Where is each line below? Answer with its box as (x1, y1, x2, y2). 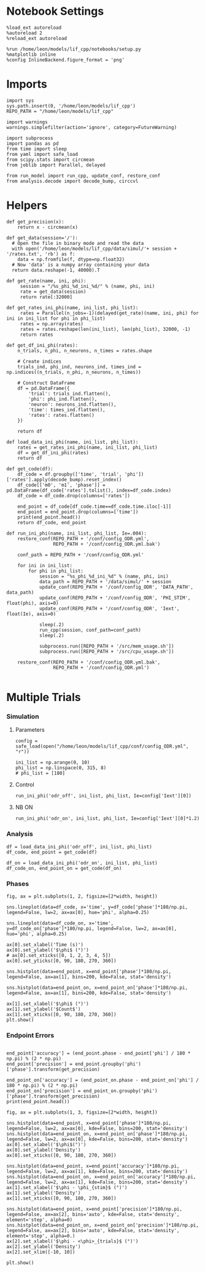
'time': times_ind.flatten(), (28, 406, 106, 413)
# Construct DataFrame (17, 379, 75, 386)
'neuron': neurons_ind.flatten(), (28, 401, 117, 408)
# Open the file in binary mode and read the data (12, 240, 144, 246)
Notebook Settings (6, 4, 104, 18)
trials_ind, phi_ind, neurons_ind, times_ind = (17, 363, 141, 370)
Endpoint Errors (6, 1031, 55, 1039)
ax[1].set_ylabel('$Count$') (6, 1006, 81, 1012)
